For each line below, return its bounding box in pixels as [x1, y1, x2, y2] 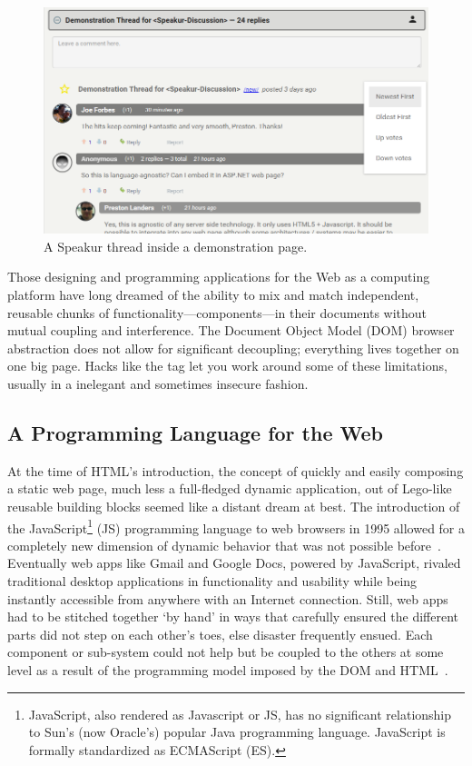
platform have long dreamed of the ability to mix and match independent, [7, 284, 419, 303]
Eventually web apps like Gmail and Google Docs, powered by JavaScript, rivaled [7, 553, 461, 572]
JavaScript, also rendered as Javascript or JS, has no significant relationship [28, 704, 452, 723]
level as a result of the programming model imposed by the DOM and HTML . [7, 660, 448, 679]
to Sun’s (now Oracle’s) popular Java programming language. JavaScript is [28, 722, 446, 741]
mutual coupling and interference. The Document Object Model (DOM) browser [7, 321, 455, 340]
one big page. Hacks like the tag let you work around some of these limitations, [7, 356, 447, 375]
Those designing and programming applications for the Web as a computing [7, 267, 430, 286]
